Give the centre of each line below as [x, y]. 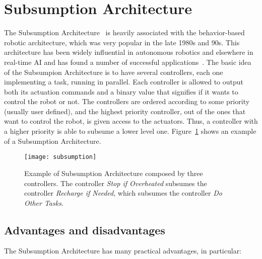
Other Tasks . [44, 202]
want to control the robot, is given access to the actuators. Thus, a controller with [131, 121]
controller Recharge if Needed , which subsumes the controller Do [123, 193]
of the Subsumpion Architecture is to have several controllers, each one [114, 72]
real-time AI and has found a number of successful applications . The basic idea [128, 62]
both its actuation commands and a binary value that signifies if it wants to [121, 91]
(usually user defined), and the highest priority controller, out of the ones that [125, 111]
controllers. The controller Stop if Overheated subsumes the [116, 183]
